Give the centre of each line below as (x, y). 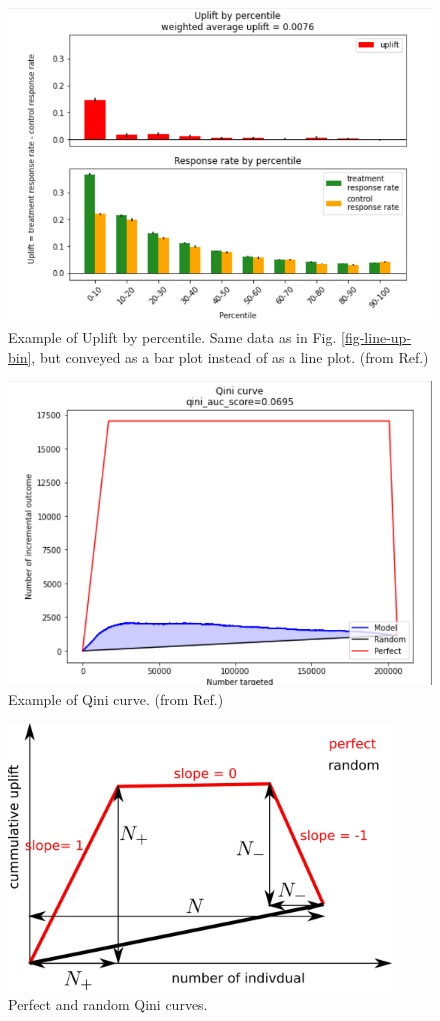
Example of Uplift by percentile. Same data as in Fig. (172, 337)
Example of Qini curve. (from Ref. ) (116, 698)
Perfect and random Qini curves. (108, 1004)
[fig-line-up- (376, 337)
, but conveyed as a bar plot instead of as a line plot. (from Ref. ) (230, 356)
